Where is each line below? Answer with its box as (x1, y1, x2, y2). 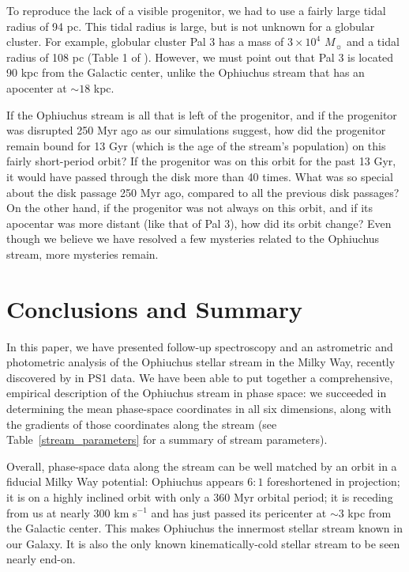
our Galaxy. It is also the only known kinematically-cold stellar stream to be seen (6, 535, 400, 551)
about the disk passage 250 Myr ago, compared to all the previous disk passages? (6, 184, 400, 200)
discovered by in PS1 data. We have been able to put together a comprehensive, (6, 369, 393, 385)
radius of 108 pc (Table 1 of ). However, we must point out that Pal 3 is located (6, 48, 394, 65)
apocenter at (6, 79, 67, 96)
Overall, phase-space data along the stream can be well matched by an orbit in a (6, 457, 397, 474)
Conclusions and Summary (6, 292, 302, 324)
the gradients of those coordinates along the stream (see (6, 415, 277, 432)
